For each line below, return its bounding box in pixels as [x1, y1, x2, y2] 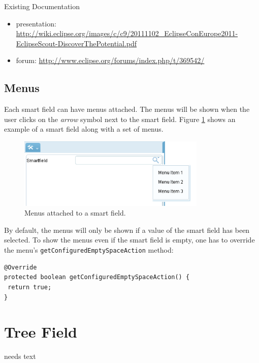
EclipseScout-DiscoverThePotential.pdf [16, 38, 137, 48]
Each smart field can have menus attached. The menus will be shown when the [4, 104, 250, 114]
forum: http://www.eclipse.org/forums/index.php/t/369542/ [16, 55, 205, 66]
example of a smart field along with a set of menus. [4, 124, 164, 134]
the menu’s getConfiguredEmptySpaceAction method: [4, 245, 174, 255]
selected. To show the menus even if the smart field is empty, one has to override [4, 234, 255, 245]
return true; [8, 283, 52, 291]
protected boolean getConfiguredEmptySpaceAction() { [4, 274, 190, 281]
